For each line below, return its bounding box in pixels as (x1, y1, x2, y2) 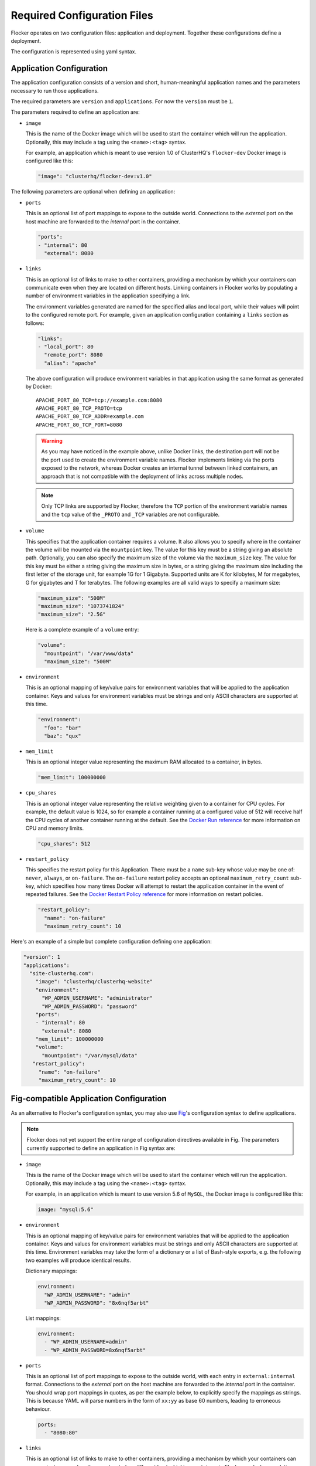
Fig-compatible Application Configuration (11, 1094, 167, 1104)
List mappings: (25, 1314, 61, 1322)
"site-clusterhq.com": (29, 970, 95, 976)
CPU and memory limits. (25, 824, 84, 832)
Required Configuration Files (11, 9, 153, 22)
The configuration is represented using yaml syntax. (11, 48, 137, 55)
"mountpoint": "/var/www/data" (44, 650, 134, 657)
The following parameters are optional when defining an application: (11, 188, 176, 195)
